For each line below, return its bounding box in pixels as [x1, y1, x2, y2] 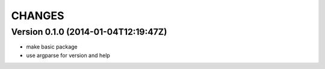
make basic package [26, 43, 78, 50]
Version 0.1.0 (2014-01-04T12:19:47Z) [11, 26, 167, 37]
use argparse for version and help [26, 52, 111, 59]
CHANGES [11, 9, 64, 22]
